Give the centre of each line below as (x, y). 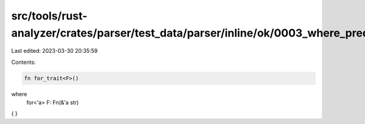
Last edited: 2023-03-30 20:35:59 (54, 51)
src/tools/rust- (49, 16)
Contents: (23, 62)
